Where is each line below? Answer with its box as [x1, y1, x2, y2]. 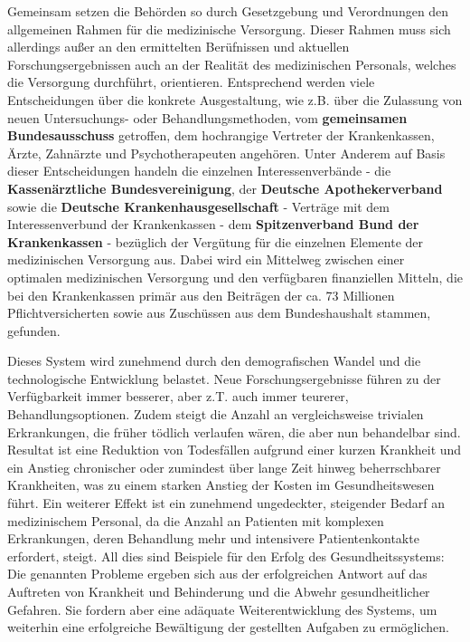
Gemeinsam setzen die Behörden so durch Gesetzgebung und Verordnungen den [7, 2, 449, 20]
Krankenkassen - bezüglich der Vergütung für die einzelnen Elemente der [7, 232, 424, 251]
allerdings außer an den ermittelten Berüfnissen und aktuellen [7, 37, 350, 56]
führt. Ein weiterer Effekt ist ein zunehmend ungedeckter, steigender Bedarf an [7, 493, 445, 513]
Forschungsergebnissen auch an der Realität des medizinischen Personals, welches [7, 54, 456, 73]
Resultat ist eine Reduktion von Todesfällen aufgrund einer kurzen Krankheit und [7, 440, 462, 459]
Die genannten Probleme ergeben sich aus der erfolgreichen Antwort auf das [7, 564, 428, 583]
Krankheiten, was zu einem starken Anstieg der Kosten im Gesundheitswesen [7, 475, 435, 494]
